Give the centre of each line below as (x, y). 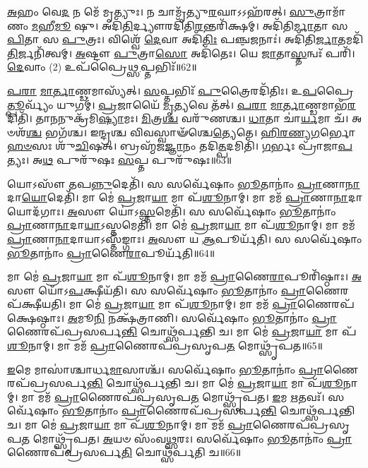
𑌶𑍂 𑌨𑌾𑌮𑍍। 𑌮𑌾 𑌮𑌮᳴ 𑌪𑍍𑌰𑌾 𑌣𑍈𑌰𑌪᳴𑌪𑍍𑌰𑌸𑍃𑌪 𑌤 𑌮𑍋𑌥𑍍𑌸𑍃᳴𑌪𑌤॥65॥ (165, 346)
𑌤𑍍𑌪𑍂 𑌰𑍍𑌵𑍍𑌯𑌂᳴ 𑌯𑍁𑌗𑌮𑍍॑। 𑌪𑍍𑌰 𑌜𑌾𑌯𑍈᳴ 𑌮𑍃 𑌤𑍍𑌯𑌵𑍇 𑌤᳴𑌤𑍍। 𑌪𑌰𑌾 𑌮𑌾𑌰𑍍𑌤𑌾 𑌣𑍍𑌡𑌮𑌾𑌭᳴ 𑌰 (182, 104)
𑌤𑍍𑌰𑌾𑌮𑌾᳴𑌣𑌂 (330, 11)
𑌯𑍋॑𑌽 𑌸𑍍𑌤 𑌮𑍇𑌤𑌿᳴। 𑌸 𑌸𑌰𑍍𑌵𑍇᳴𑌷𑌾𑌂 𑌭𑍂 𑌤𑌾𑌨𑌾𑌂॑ (222, 211)
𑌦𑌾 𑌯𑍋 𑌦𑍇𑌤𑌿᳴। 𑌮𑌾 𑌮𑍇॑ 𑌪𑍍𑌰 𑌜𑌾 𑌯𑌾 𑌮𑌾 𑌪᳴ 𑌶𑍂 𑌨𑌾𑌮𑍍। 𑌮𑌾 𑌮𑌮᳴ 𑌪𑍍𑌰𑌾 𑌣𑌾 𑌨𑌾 (178, 197)
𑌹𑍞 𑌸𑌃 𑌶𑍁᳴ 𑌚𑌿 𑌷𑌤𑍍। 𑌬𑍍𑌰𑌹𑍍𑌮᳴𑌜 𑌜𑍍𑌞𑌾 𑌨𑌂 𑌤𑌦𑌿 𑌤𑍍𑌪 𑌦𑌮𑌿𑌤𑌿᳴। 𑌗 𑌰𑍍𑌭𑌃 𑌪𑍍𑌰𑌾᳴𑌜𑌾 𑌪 (180, 146)
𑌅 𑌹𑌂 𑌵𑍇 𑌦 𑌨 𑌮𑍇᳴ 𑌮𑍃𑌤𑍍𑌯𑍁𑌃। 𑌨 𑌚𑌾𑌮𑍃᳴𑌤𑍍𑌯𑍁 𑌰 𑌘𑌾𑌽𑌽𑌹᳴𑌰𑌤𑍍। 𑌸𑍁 (161, 11)
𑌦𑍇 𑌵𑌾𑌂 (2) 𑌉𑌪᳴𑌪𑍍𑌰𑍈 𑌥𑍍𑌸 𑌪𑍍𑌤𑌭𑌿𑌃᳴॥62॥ (102, 67)
